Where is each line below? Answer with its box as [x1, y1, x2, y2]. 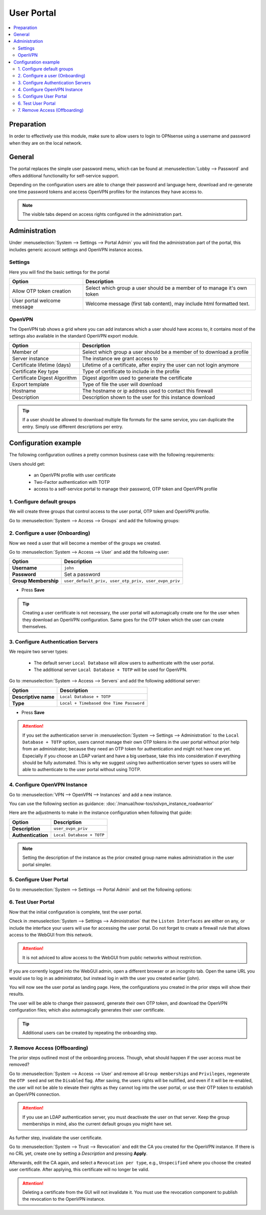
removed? [9, 1062, 30, 1068]
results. [9, 991, 25, 997]
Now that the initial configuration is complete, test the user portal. [9, 909, 142, 915]
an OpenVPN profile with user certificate [33, 472, 116, 478]
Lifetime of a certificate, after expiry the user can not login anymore [82, 361, 239, 368]
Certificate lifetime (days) [12, 361, 71, 368]
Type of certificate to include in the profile [82, 368, 180, 374]
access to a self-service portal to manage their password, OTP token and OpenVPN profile [33, 486, 218, 492]
